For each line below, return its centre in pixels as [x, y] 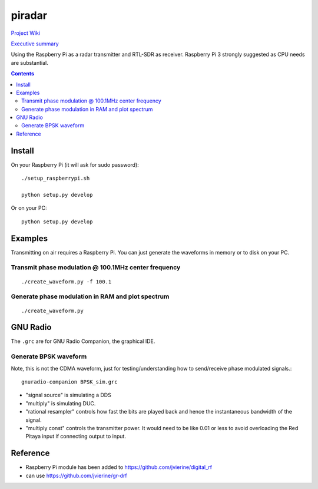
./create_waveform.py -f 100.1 [67, 282]
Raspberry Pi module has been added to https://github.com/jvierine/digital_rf [119, 467]
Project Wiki [26, 33]
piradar [29, 15]
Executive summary [35, 44]
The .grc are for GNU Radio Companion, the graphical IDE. [83, 341]
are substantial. [29, 62]
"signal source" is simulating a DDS [68, 395]
